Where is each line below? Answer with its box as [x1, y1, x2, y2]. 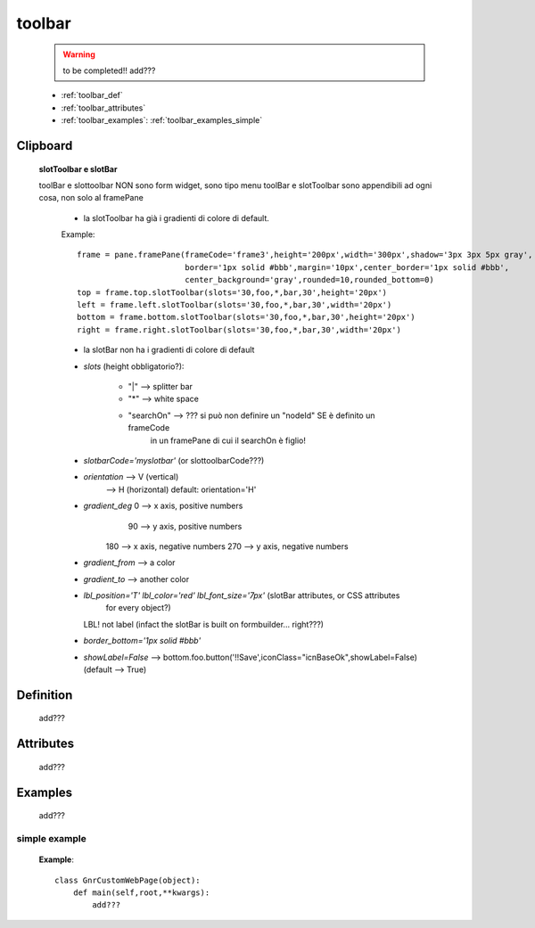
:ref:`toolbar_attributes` [61, 103, 146, 113]
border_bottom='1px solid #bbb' [83, 636, 202, 646]
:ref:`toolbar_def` [61, 90, 124, 101]
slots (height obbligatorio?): [83, 361, 185, 372]
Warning [62, 49, 95, 60]
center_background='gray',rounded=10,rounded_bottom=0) [184, 275, 434, 285]
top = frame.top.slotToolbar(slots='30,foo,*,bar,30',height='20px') [77, 287, 388, 298]
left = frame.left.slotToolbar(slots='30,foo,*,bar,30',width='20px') [77, 300, 392, 310]
